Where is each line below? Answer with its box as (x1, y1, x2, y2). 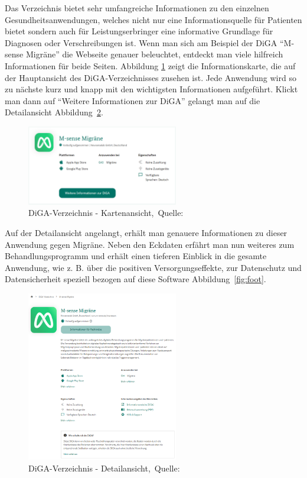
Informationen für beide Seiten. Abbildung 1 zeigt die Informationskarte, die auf (5, 59, 296, 72)
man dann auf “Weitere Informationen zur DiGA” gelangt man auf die (5, 94, 260, 106)
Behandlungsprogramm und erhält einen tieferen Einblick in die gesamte (5, 250, 267, 262)
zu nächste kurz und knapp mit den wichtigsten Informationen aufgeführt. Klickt (5, 83, 298, 95)
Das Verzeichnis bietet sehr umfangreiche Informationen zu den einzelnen (5, 2, 269, 14)
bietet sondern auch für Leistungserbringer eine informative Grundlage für (5, 25, 273, 37)
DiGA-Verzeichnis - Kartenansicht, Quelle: (28, 206, 184, 219)
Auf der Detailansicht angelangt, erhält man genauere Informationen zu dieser (5, 226, 288, 238)
